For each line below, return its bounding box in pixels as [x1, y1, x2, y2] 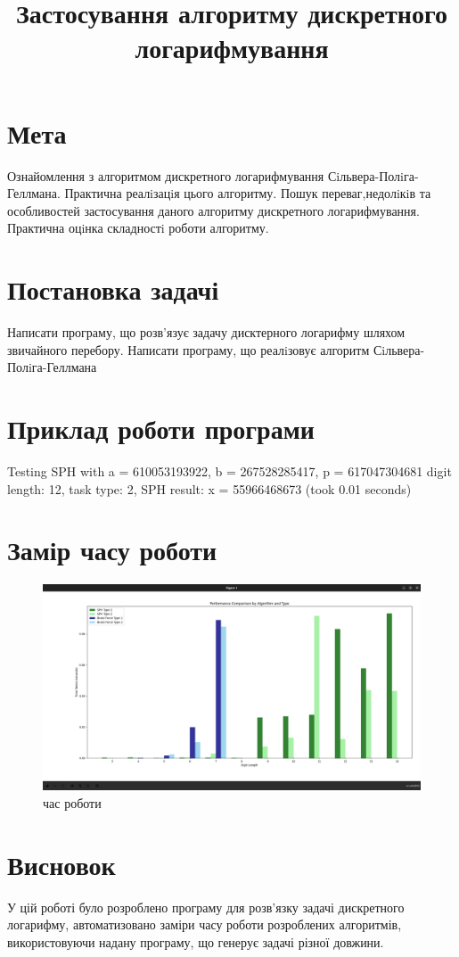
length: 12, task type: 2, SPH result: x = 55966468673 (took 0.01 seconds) [7, 479, 412, 498]
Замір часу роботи [7, 532, 217, 568]
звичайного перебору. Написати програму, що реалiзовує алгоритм [7, 340, 370, 359]
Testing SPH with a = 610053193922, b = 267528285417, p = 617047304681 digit [7, 461, 452, 480]
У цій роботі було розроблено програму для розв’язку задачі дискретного [7, 897, 405, 916]
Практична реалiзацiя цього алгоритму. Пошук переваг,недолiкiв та [64, 184, 431, 202]
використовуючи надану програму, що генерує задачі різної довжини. [7, 932, 384, 951]
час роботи [43, 793, 102, 812]
